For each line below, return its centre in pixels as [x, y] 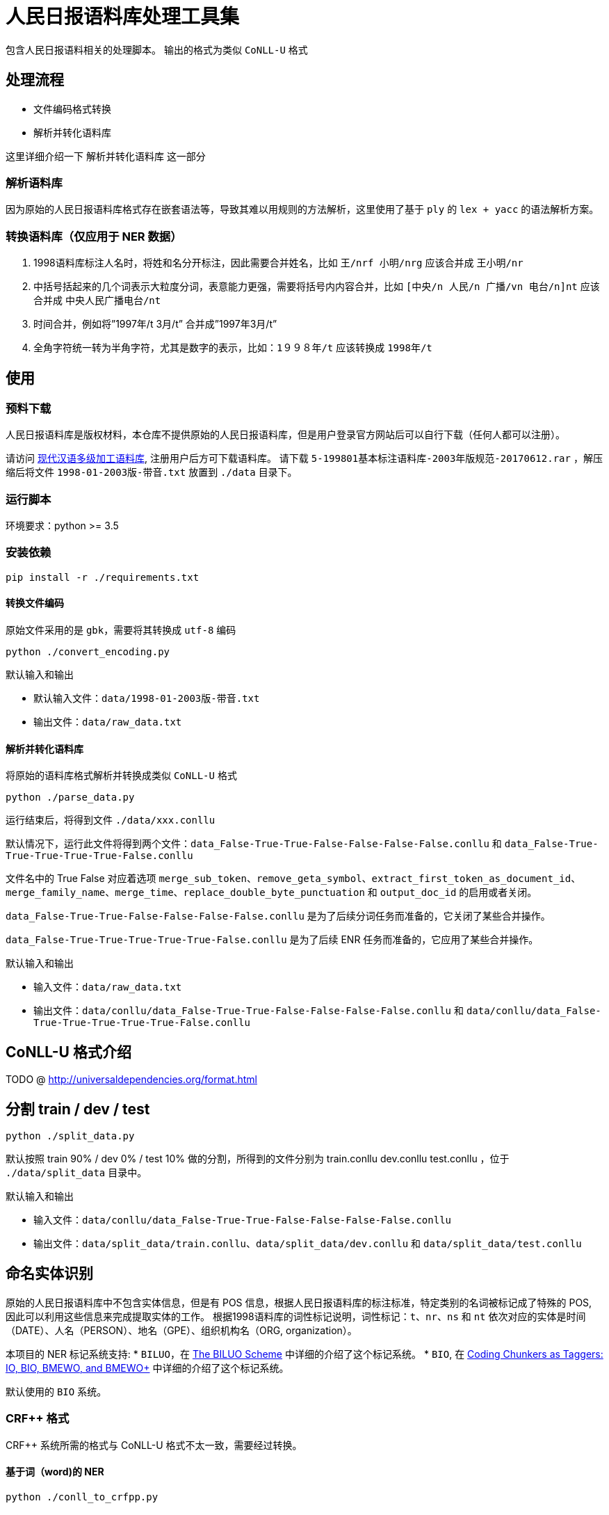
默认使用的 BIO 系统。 [56, 1391]
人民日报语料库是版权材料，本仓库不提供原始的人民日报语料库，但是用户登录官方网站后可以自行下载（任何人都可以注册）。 [285, 435]
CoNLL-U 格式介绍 [68, 1052]
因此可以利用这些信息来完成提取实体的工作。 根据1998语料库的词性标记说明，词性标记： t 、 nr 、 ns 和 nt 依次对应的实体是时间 [296, 1316]
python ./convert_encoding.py [88, 652]
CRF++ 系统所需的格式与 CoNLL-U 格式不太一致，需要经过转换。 [154, 1445]
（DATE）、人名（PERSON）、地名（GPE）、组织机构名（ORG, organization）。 [181, 1330]
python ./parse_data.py [70, 797]
